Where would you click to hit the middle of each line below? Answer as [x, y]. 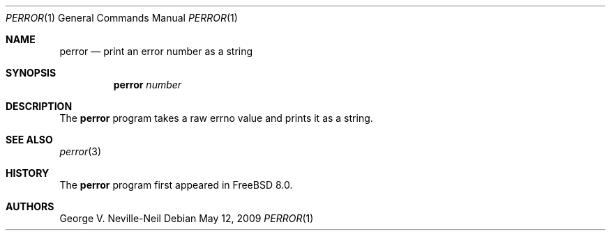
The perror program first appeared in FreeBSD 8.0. [176, 185]
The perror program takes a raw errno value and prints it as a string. [216, 118]
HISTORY [28, 173]
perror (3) [81, 151]
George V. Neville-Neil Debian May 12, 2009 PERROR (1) [187, 218]
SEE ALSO [29, 140]
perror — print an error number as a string [156, 51]
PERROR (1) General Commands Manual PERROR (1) [122, 18]
